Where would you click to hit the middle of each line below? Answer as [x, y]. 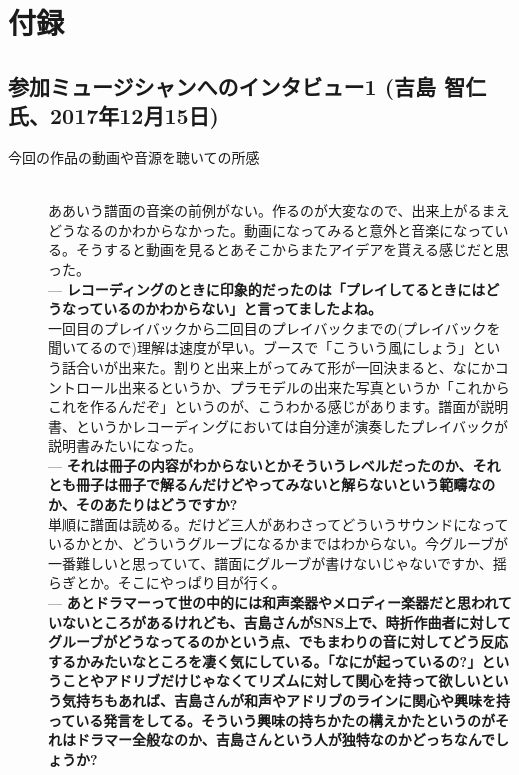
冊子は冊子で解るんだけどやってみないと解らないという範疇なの [285, 484]
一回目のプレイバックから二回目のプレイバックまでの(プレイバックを [274, 327]
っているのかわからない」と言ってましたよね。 [228, 308]
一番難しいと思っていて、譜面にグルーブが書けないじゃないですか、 [270, 562]
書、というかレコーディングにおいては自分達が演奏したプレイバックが [278, 425]
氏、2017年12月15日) [113, 115]
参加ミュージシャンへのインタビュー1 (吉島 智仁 [247, 85]
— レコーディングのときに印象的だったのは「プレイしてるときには [267, 288]
